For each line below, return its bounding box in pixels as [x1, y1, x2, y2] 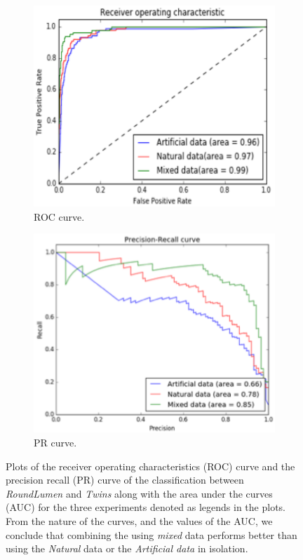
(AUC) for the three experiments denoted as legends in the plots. [6, 500, 286, 514]
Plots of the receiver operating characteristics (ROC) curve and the [6, 458, 295, 473]
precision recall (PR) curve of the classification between [6, 472, 244, 487]
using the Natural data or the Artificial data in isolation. [6, 541, 248, 556]
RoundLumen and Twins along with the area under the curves [6, 486, 273, 500]
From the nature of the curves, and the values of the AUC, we [6, 514, 273, 528]
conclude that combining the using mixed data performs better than [6, 527, 297, 542]
